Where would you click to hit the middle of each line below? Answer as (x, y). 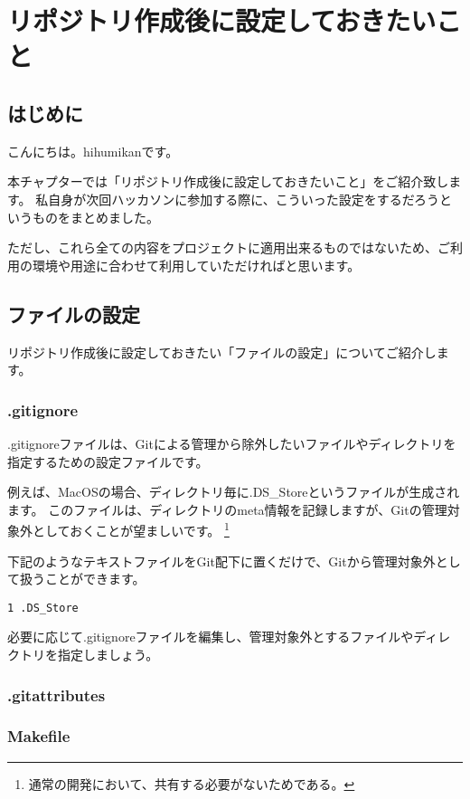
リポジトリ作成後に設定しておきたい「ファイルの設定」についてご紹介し (222, 352)
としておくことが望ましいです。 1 (131, 529)
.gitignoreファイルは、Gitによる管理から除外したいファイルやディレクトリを (232, 443)
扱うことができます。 (82, 579)
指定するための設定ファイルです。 (108, 461)
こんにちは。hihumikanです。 (93, 151)
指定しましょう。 (108, 654)
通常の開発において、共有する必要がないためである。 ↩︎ (192, 783)
